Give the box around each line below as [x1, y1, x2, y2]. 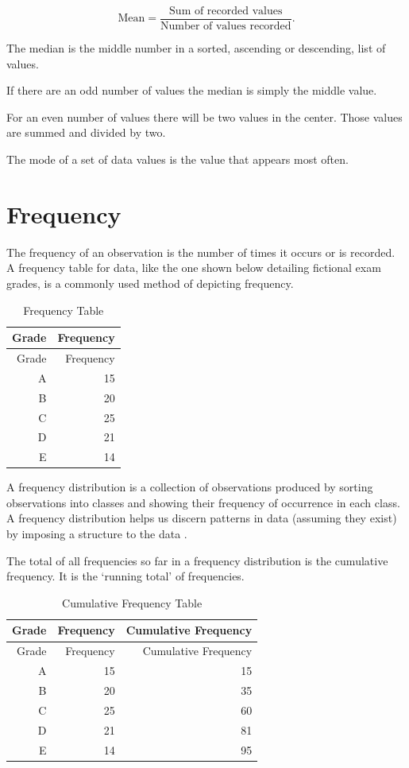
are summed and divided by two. [6, 124, 166, 141]
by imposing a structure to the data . [6, 526, 187, 542]
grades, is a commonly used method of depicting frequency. [6, 274, 294, 291]
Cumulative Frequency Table [62, 594, 203, 611]
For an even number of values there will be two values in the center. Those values [6, 108, 403, 125]
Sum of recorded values [169, 6, 283, 17]
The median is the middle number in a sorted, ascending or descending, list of [6, 40, 386, 56]
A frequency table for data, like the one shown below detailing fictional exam [6, 259, 381, 276]
